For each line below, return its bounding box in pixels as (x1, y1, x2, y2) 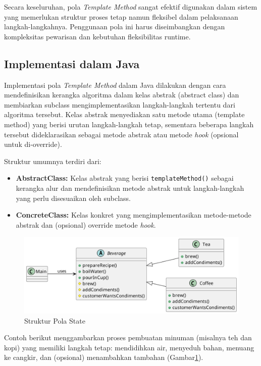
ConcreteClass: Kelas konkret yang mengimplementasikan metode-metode (16, 210, 251, 220)
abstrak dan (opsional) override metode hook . (16, 219, 156, 230)
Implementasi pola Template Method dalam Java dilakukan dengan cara (4, 79, 226, 90)
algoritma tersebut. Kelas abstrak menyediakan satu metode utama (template (4, 109, 245, 120)
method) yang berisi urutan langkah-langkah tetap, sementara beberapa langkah (4, 119, 254, 129)
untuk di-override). (4, 139, 62, 149)
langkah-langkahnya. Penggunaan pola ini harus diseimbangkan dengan (4, 21, 225, 32)
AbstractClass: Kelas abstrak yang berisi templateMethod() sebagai (16, 173, 234, 183)
